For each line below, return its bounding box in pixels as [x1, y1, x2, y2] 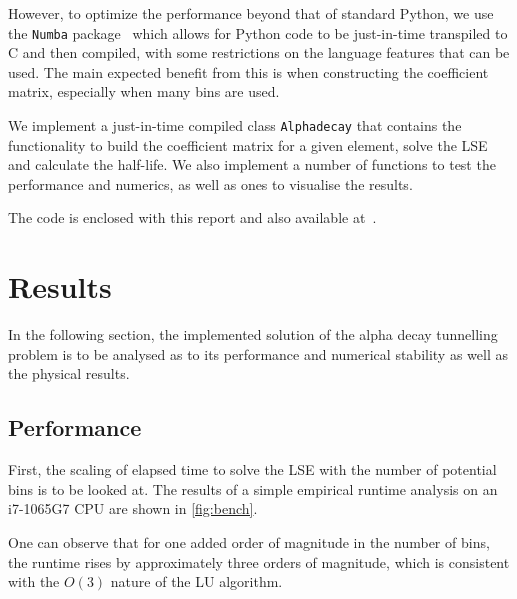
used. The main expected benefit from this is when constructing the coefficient [8, 61, 489, 82]
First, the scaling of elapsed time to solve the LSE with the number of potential [8, 459, 497, 480]
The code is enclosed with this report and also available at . [8, 207, 377, 228]
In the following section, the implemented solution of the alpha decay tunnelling [8, 324, 498, 345]
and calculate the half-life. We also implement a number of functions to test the [8, 154, 496, 175]
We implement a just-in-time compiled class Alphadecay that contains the [8, 115, 462, 136]
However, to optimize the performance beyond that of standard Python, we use [8, 3, 494, 23]
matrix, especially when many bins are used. [8, 81, 280, 102]
